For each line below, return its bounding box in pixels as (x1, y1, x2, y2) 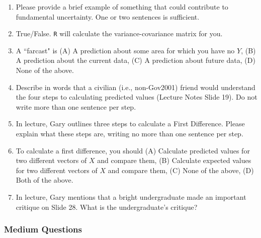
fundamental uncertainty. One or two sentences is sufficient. (16, 11, 200, 22)
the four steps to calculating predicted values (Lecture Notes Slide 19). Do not (16, 92, 257, 102)
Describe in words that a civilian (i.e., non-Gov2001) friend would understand (16, 82, 255, 92)
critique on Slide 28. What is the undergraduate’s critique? (16, 201, 198, 212)
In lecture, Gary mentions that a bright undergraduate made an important (16, 191, 246, 202)
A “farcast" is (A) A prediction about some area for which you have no (16, 45, 235, 55)
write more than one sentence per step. (16, 101, 136, 112)
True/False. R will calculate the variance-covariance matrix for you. (16, 28, 223, 39)
